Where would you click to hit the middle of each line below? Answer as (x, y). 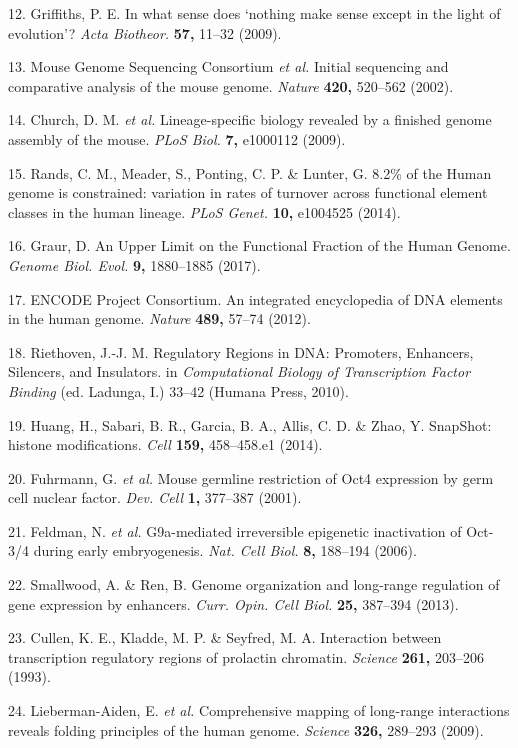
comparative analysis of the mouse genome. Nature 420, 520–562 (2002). (231, 85)
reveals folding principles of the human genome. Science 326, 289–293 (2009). (246, 729)
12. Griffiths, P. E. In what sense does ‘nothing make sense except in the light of (254, 13)
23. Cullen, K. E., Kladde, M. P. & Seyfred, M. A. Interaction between (225, 637)
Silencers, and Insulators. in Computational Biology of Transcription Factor (239, 371)
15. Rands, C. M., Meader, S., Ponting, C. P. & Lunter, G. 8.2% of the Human (250, 172)
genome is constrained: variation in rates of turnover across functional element (248, 192)
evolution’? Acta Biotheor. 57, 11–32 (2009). (145, 32)
